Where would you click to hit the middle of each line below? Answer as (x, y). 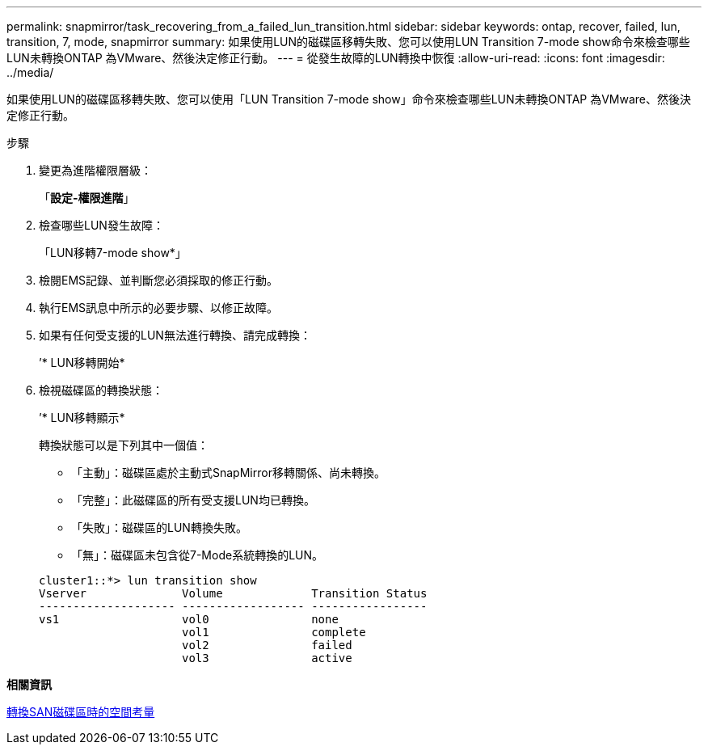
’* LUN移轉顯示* (82, 418)
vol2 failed (267, 645)
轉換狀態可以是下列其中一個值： (124, 445)
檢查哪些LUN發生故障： (101, 225)
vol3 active (267, 658)
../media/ (30, 72)
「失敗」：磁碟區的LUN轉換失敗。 (159, 527)
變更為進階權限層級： (95, 170)
